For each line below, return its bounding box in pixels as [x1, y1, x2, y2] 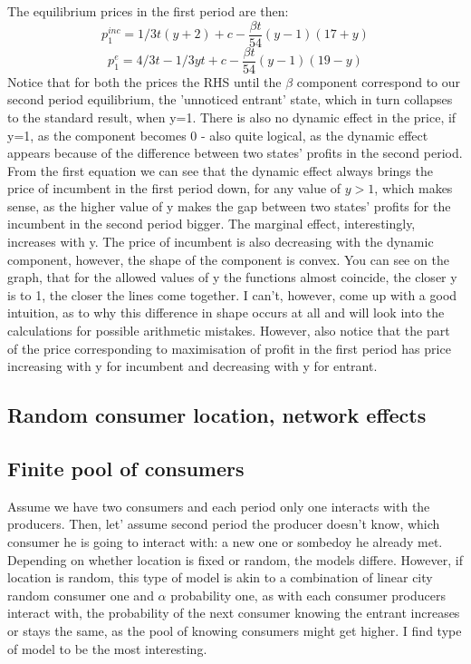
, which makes [374, 179, 453, 198]
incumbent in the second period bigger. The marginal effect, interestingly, [7, 214, 416, 233]
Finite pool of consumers [7, 454, 245, 482]
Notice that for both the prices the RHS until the [7, 72, 282, 91]
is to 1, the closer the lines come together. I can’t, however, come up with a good [7, 285, 457, 304]
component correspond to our [296, 72, 461, 91]
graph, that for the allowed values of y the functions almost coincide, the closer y [7, 268, 457, 287]
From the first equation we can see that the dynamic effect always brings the [7, 161, 433, 180]
